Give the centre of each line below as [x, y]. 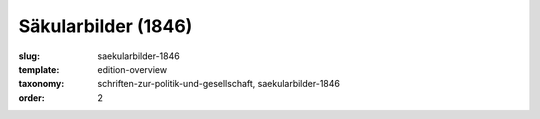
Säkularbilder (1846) [105, 26]
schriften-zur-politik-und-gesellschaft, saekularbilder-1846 [218, 84]
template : [39, 69]
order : [31, 97]
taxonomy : [41, 84]
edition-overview [132, 69]
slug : [29, 56]
